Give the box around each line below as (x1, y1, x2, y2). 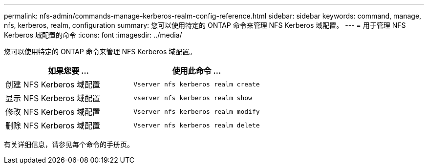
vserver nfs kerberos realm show (133, 94, 252, 102)
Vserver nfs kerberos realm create (133, 80, 260, 88)
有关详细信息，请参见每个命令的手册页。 (4, 140, 134, 148)
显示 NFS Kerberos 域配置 (5, 93, 100, 103)
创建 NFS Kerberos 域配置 (5, 80, 100, 89)
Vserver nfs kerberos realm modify (133, 107, 260, 115)
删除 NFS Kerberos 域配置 (5, 121, 100, 130)
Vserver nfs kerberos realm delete (133, 121, 260, 129)
